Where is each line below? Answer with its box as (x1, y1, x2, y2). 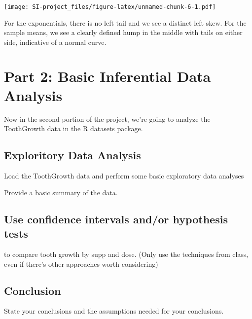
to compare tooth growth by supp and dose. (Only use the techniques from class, (4, 248, 249, 259)
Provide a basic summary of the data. (4, 187, 118, 197)
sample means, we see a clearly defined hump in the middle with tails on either (4, 27, 243, 37)
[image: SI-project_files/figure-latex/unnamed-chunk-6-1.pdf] (4, 3, 216, 10)
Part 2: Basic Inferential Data (4, 66, 211, 86)
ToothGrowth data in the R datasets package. (4, 123, 143, 134)
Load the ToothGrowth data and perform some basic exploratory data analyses (4, 171, 244, 181)
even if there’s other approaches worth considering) (4, 258, 158, 269)
